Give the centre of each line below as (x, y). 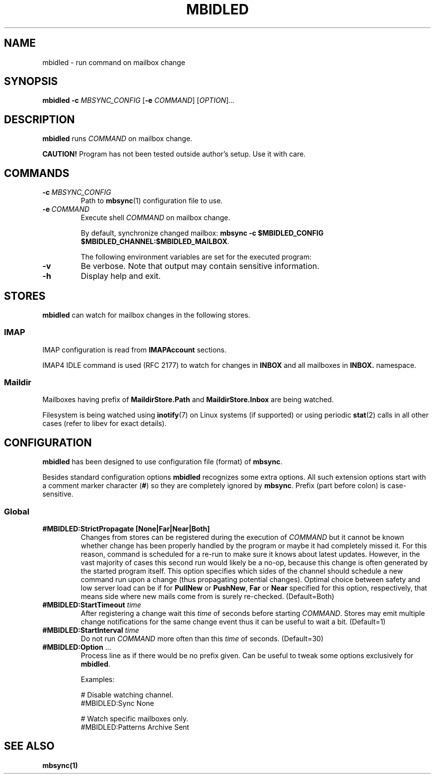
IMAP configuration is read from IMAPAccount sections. (135, 349)
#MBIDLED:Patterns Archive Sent (135, 727)
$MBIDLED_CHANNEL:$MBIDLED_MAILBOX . (155, 242)
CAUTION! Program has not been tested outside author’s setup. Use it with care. (174, 154)
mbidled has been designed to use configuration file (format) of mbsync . (162, 462)
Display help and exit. (121, 276)
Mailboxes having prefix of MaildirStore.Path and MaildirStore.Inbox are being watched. (188, 400)
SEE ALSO (29, 746)
